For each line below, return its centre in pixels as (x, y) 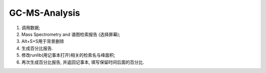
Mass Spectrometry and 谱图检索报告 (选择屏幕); (71, 34)
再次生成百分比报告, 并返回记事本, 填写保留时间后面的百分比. (83, 62)
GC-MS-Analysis (45, 13)
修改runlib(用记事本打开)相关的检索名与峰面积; (68, 55)
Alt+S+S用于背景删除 (43, 41)
